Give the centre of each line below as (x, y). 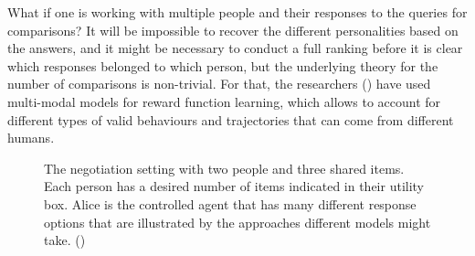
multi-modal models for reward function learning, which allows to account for (224, 101)
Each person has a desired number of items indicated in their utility (234, 186)
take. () (65, 240)
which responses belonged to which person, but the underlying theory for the (223, 65)
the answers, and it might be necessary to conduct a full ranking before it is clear (235, 48)
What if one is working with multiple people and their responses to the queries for (237, 12)
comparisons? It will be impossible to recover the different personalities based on (233, 30)
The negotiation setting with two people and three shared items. (224, 168)
